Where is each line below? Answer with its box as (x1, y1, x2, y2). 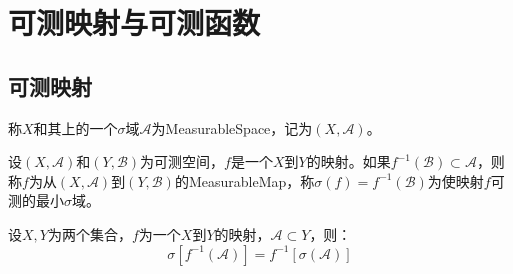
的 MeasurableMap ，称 (174, 170, 315, 191)
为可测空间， (140, 151, 225, 172)
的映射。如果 (306, 151, 391, 172)
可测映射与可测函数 (8, 2, 261, 43)
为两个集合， (47, 223, 132, 244)
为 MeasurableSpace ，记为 (151, 117, 313, 138)
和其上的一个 (33, 117, 118, 138)
